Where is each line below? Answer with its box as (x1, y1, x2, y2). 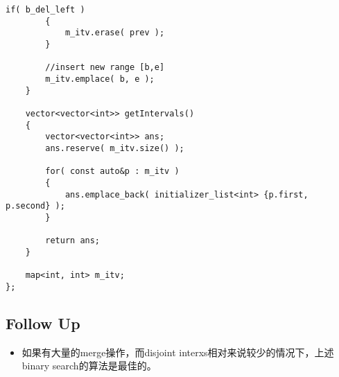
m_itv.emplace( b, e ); (45, 73, 155, 84)
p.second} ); (6, 201, 65, 211)
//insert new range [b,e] (45, 62, 165, 73)
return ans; (45, 236, 101, 246)
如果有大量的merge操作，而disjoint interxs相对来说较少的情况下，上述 (21, 344, 334, 359)
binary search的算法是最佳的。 (21, 358, 157, 373)
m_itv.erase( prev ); (64, 28, 165, 38)
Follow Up (6, 312, 80, 333)
